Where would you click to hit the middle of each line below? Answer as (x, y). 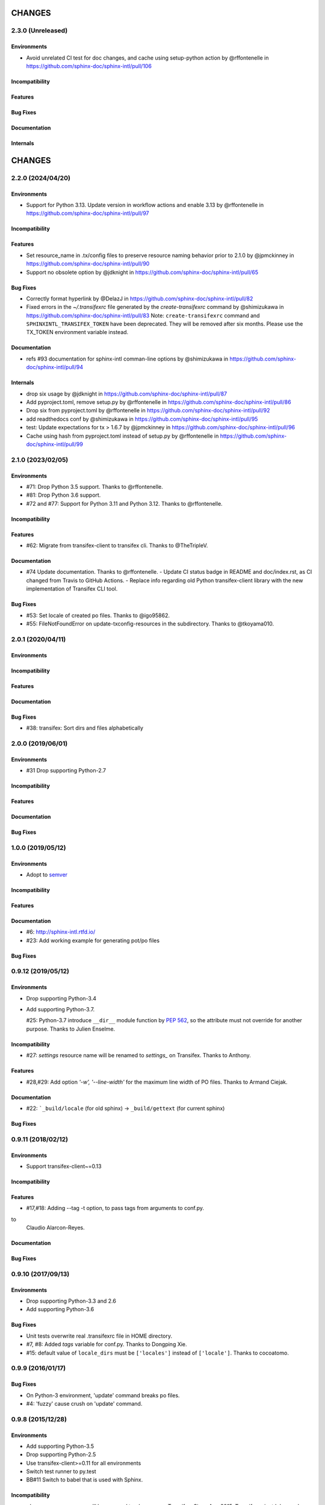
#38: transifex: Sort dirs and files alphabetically (85, 728)
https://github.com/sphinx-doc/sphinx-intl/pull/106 (89, 66)
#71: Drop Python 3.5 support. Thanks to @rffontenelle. (94, 486)
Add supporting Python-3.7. (60, 1010)
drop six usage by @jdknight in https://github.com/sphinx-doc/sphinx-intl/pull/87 (127, 394)
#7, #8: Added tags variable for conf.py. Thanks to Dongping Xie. (107, 1344)
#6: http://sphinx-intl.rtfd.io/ (61, 932)
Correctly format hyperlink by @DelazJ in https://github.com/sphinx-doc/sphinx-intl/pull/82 (140, 299)
